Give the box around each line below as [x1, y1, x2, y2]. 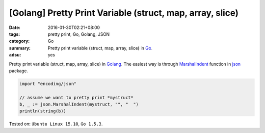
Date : [9, 25, 21, 30]
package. [9, 68, 28, 74]
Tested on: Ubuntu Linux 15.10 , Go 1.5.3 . [9, 121, 103, 127]
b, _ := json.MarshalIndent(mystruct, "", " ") [19, 102, 139, 107]
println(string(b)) [19, 108, 66, 114]
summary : [9, 45, 31, 51]
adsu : [9, 52, 22, 58]
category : [9, 38, 30, 44]
